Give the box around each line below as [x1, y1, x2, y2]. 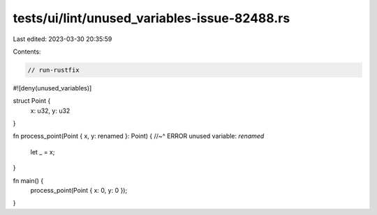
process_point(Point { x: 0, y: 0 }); [30, 186, 128, 195]
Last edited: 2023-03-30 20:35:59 [13, 35, 112, 43]
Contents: [13, 47, 41, 56]
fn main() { [13, 176, 44, 184]
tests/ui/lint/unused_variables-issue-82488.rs [13, 10, 290, 26]
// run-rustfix [27, 66, 80, 74]
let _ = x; [30, 148, 55, 156]
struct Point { [13, 97, 51, 105]
